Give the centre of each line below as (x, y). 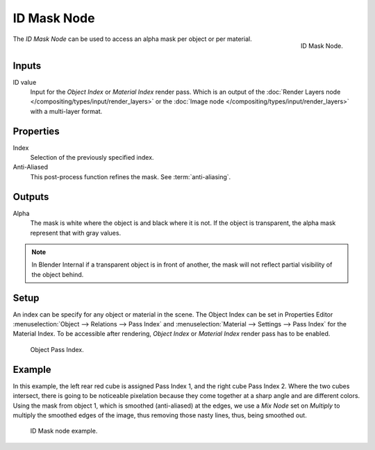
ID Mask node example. (64, 431)
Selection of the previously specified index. (92, 158)
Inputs (27, 66)
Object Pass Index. (57, 349)
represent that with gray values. (76, 233)
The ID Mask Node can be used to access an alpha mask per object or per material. (133, 39)
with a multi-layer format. (66, 111)
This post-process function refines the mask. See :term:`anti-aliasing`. (131, 176)
